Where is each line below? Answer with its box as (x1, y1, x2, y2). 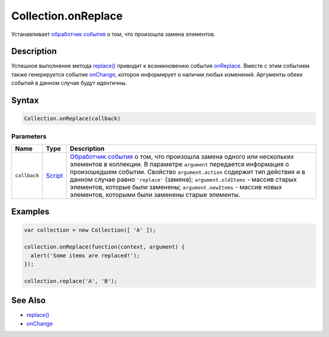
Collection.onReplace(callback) (24, 115, 121, 122)
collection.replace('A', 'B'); (24, 277, 118, 285)
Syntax (11, 95, 39, 106)
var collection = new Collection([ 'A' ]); (24, 226, 157, 233)
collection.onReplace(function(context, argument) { (24, 244, 185, 250)
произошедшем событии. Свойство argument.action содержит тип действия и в (69, 168, 306, 176)
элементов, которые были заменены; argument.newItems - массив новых (69, 183, 283, 191)
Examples (11, 207, 50, 217)
